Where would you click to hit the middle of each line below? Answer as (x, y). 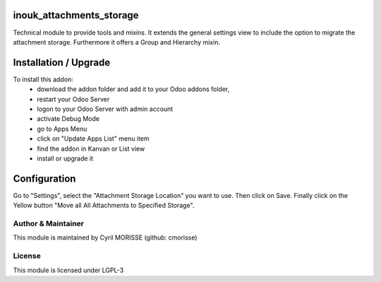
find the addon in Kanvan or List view (91, 148)
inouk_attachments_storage (76, 15)
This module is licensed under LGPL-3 (68, 270)
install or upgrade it (65, 158)
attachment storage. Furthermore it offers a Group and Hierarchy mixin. (116, 42)
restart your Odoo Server (73, 99)
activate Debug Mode (68, 119)
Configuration (44, 178)
